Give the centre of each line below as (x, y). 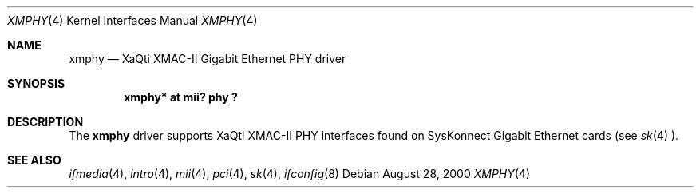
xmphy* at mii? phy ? (181, 97)
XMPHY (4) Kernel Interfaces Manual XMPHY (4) (132, 20)
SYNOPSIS (36, 83)
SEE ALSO (34, 160)
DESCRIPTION (45, 122)
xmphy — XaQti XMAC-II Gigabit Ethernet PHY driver (208, 59)
